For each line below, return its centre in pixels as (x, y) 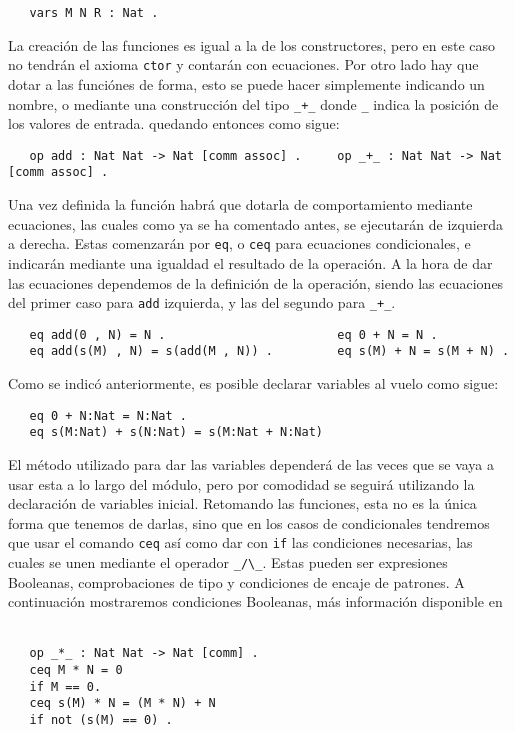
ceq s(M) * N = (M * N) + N (122, 703)
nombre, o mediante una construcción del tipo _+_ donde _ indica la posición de (253, 103)
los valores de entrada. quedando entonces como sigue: (174, 123)
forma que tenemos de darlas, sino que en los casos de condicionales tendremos (249, 522)
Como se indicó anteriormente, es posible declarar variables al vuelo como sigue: (253, 383)
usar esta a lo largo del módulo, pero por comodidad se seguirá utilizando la (241, 483)
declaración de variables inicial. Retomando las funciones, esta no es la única (242, 503)
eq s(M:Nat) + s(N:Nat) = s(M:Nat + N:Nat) (176, 432)
